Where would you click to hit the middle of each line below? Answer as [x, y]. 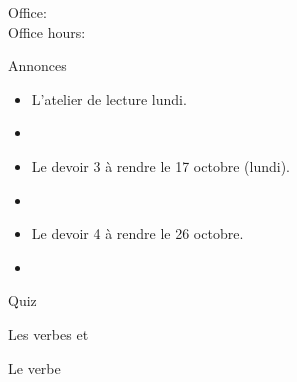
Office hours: [47, 31]
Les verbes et [48, 333]
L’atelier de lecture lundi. [109, 98]
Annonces [37, 65]
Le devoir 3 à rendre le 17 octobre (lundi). [160, 165]
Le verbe [34, 367]
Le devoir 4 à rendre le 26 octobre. [137, 233]
